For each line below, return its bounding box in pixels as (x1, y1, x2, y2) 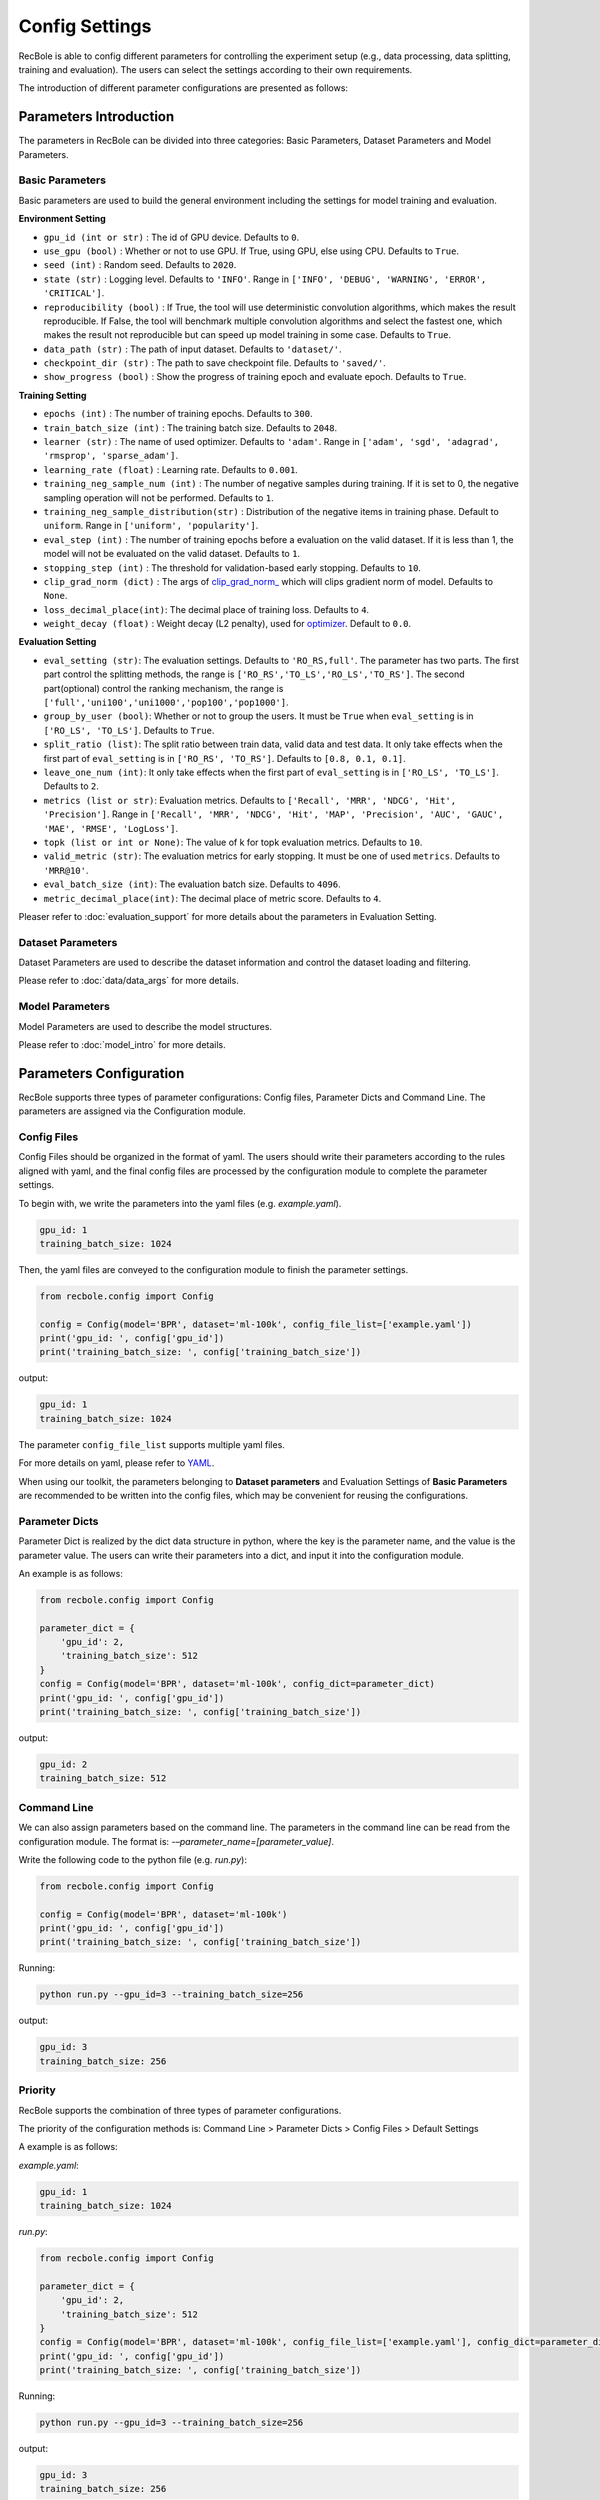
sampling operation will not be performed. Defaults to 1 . (43, 491, 274, 504)
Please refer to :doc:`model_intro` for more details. (18, 1038, 227, 1050)
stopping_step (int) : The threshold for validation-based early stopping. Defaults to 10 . (43, 561, 422, 574)
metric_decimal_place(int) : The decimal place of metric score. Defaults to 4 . (43, 892, 382, 904)
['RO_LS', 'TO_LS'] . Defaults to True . (43, 724, 215, 736)
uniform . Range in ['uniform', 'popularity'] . (43, 520, 259, 532)
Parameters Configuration (18, 1065, 185, 1082)
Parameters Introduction (18, 108, 175, 125)
